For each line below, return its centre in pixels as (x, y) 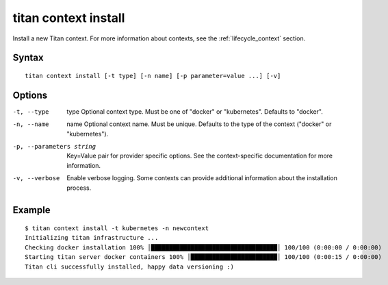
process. (79, 188)
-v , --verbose (36, 178)
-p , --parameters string (54, 147)
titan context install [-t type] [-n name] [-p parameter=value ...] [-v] (153, 76)
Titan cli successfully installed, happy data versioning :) (129, 267)
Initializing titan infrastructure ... (92, 238)
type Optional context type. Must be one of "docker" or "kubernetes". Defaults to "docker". (195, 111)
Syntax (28, 58)
